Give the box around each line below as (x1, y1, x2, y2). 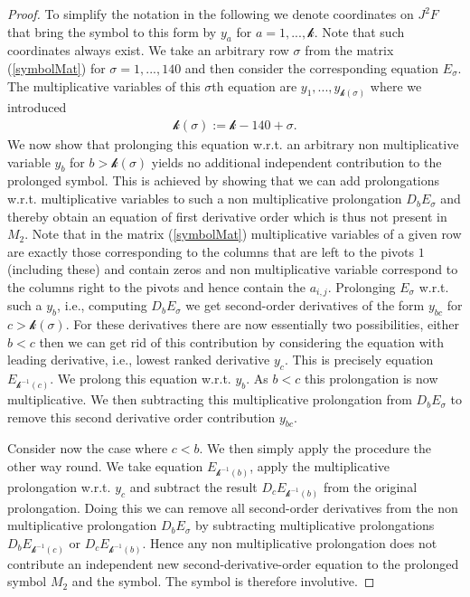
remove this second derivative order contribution (7, 407, 276, 426)
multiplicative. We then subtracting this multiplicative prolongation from (7, 390, 412, 409)
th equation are (211, 76, 297, 95)
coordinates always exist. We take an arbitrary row (7, 41, 289, 60)
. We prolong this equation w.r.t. (50, 369, 231, 388)
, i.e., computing (57, 296, 147, 315)
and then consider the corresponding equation (184, 58, 439, 77)
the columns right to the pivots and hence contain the (7, 278, 305, 297)
